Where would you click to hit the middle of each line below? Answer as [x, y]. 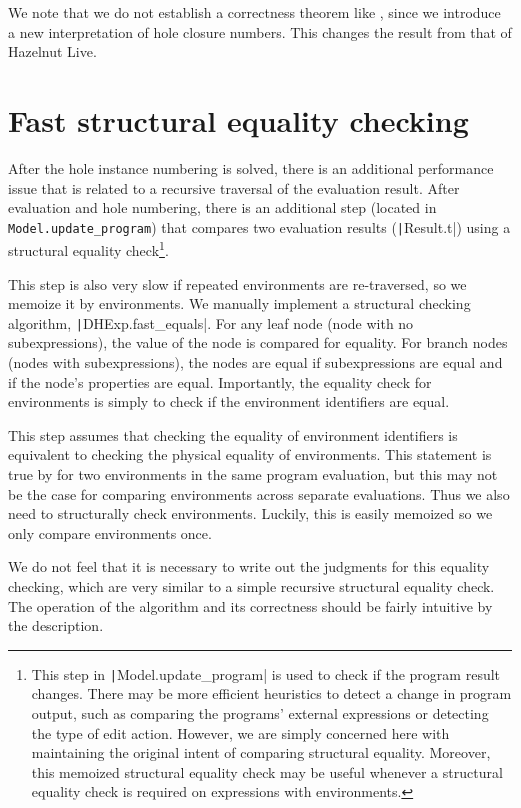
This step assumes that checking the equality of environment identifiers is [233, 434]
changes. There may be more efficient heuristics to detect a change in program [271, 693]
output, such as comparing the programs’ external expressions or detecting [260, 713]
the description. [56, 625]
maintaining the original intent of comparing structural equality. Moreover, [261, 752]
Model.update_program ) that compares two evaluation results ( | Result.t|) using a [259, 226]
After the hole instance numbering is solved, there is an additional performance [251, 167]
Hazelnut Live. [52, 51]
